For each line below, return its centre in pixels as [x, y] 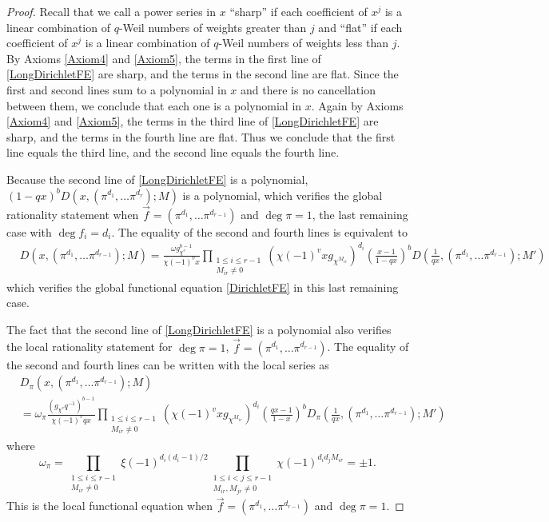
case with [29, 231]
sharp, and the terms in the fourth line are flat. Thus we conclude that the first [201, 136]
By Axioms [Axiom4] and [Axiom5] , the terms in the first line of [164, 58]
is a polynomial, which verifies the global [282, 195]
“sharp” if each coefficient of [298, 11]
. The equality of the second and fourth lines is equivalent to [259, 231]
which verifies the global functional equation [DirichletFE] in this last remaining [203, 287]
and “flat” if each [360, 27]
